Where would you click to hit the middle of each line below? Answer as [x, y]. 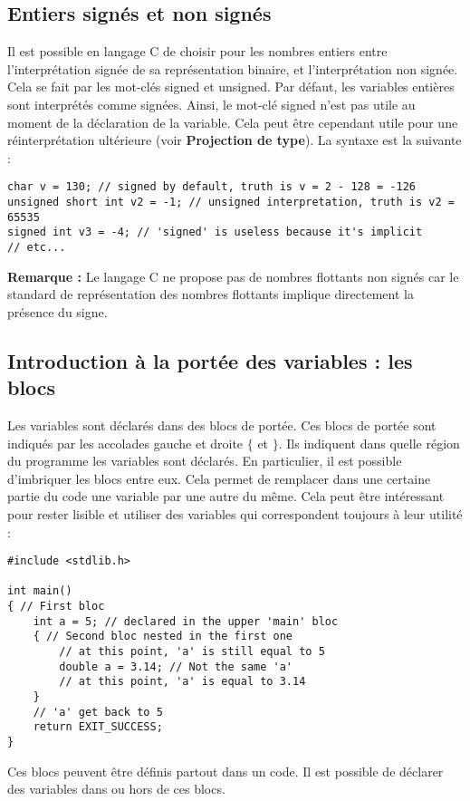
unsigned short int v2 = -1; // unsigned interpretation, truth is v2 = [231, 203]
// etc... [37, 247]
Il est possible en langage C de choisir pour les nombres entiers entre [197, 51]
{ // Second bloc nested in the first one [163, 637]
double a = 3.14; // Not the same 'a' [176, 666]
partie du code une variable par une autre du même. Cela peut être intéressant [226, 496]
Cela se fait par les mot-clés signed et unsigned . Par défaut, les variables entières [231, 87]
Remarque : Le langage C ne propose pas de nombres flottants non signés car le [233, 276]
